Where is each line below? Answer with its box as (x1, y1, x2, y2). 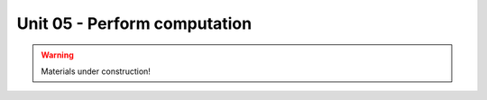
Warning (41, 50, 74, 60)
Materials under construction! (41, 66, 151, 77)
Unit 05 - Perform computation (16, 14, 253, 33)
